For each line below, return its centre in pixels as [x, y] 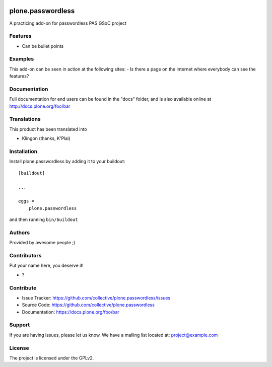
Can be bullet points [43, 46]
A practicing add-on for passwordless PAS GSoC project [68, 23]
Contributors [25, 256]
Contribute [23, 288]
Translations [25, 119]
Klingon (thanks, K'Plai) [46, 138]
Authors [20, 233]
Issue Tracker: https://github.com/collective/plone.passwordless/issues [96, 298]
